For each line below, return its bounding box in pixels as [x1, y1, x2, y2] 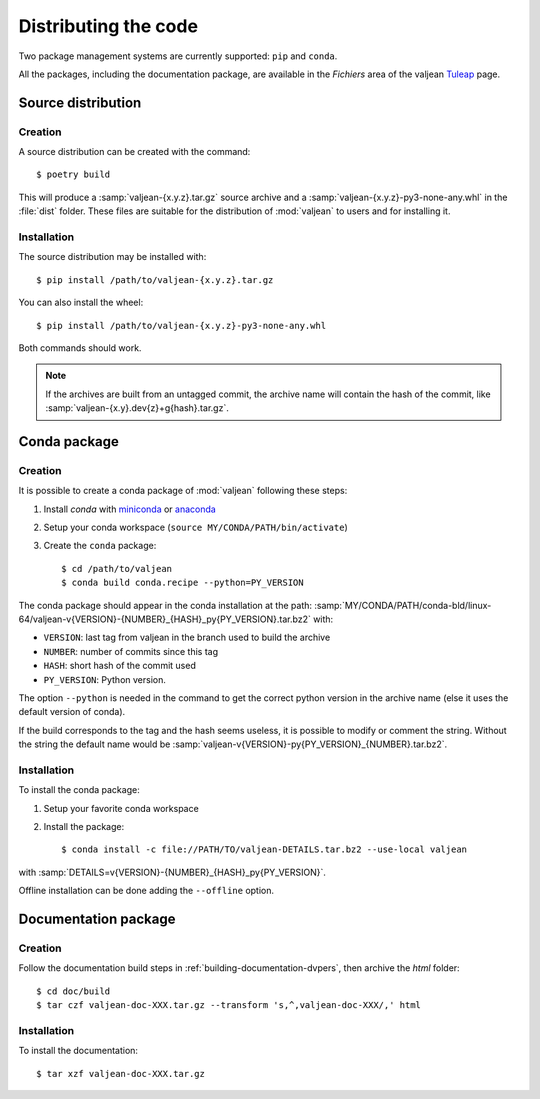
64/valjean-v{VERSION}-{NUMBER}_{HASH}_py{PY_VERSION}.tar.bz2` [18, 613, 312, 625]
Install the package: [43, 821, 125, 833]
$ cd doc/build [36, 985, 111, 997]
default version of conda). [18, 706, 126, 718]
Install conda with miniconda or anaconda [43, 503, 217, 515]
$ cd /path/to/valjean [61, 563, 173, 574]
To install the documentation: [18, 1045, 139, 1057]
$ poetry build [36, 169, 111, 180]
